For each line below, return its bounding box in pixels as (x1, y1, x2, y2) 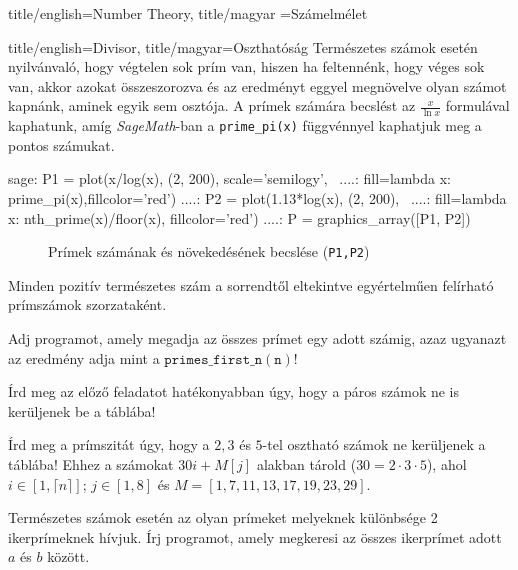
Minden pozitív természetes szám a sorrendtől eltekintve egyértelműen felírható (8, 274, 494, 295)
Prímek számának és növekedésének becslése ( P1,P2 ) (48, 241, 370, 262)
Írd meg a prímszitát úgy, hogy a (8, 434, 210, 455)
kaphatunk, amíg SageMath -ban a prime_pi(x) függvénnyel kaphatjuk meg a (8, 115, 482, 136)
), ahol (426, 454, 467, 475)
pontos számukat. (8, 134, 115, 155)
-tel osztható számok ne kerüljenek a (262, 434, 486, 455)
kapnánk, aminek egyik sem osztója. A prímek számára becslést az (8, 95, 416, 116)
